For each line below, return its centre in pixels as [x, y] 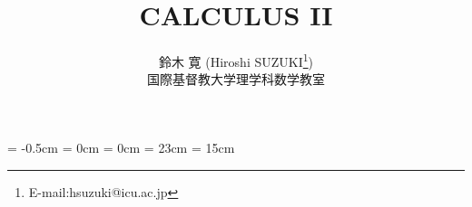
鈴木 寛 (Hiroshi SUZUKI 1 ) [236, 60]
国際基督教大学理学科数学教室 [236, 79]
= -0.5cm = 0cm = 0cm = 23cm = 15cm [121, 147]
